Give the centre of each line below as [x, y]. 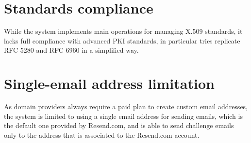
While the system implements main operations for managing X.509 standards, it [123, 31]
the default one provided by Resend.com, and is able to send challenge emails [119, 125]
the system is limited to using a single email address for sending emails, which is [123, 116]
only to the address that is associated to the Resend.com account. [102, 135]
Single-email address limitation [109, 83]
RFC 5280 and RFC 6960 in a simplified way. [71, 50]
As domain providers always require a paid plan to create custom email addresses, [126, 107]
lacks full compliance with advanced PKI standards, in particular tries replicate [122, 40]
